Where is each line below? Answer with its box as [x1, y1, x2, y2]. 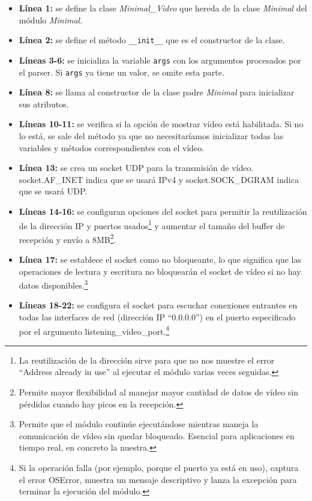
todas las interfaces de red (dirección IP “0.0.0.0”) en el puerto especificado [19, 311, 296, 323]
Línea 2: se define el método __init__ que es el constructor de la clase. [19, 34, 285, 46]
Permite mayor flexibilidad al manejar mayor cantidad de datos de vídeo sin [19, 386, 299, 398]
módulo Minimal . [19, 13, 83, 26]
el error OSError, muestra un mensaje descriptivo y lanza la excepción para [19, 473, 297, 485]
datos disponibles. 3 [19, 277, 88, 291]
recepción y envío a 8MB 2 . [19, 231, 116, 245]
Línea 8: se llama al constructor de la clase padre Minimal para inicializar [19, 86, 295, 98]
